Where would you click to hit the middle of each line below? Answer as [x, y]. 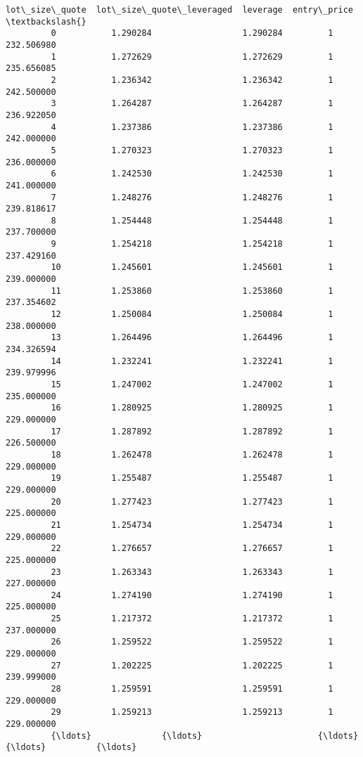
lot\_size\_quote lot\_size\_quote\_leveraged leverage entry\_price [179, 10]
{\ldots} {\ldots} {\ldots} [205, 736]
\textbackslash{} [46, 21]
